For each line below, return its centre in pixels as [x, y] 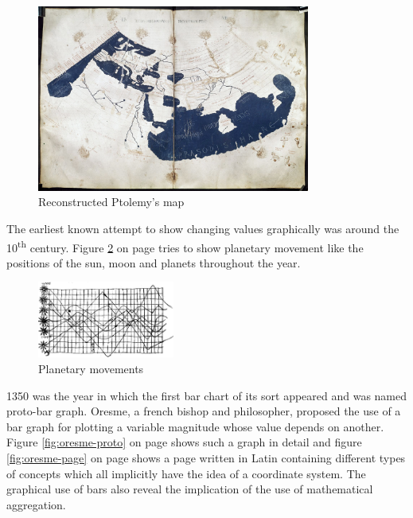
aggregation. [36, 504]
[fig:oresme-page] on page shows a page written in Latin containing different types [206, 458]
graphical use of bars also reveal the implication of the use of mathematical [190, 489]
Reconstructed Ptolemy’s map [111, 202]
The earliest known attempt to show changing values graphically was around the [203, 229]
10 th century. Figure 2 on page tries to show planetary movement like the [185, 246]
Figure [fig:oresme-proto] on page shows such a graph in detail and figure [184, 442]
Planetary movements [91, 369]
